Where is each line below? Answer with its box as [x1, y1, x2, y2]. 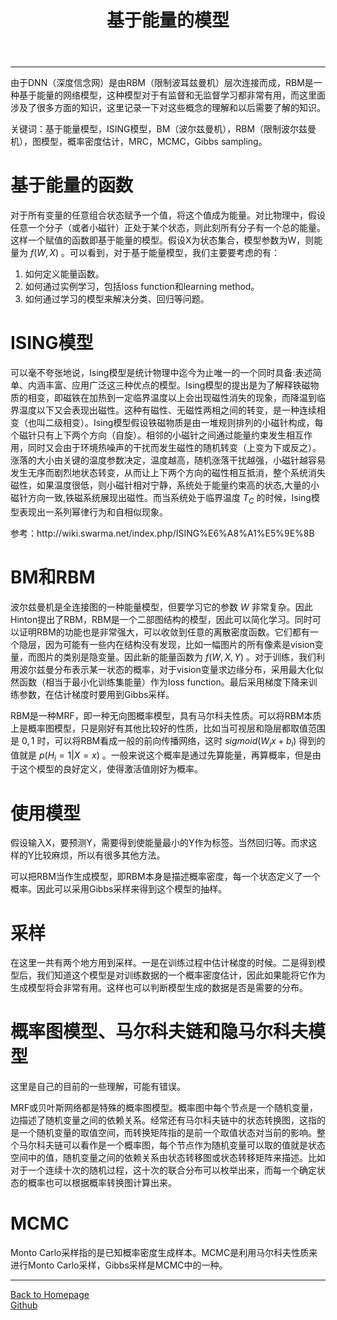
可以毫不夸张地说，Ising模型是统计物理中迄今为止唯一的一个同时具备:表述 [10, 367, 313, 379]
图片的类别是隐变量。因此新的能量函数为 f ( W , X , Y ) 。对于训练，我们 [36, 651, 317, 663]
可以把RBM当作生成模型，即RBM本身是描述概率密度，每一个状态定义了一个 [10, 871, 321, 883]
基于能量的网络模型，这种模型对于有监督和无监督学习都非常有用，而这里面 [18, 89, 326, 101]
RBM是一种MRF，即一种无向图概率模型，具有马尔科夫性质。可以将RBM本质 [10, 709, 322, 721]
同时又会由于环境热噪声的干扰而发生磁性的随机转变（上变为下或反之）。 [27, 442, 322, 454]
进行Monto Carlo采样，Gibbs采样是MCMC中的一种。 [10, 1259, 228, 1271]
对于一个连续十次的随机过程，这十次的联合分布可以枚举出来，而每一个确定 [10, 1164, 317, 1176]
